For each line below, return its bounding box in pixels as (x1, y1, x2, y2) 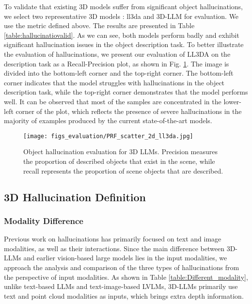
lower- (223, 96, 241, 106)
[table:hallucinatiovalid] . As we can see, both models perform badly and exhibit (4, 30, 239, 40)
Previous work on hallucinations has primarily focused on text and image (4, 234, 221, 244)
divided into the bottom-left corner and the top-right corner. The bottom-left (4, 68, 234, 78)
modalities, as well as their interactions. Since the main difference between (4, 243, 224, 253)
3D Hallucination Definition (4, 189, 146, 204)
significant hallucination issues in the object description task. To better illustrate (4, 39, 244, 49)
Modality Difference (4, 214, 83, 226)
